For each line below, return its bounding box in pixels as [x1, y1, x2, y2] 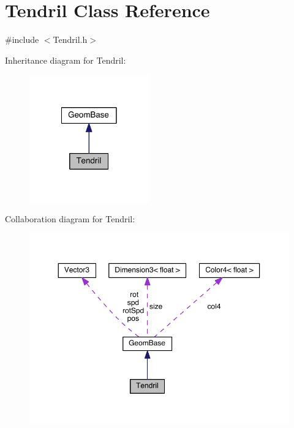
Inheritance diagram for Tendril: [5, 53, 126, 66]
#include [5, 33, 39, 46]
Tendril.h [53, 33, 88, 46]
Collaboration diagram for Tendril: [5, 212, 135, 225]
